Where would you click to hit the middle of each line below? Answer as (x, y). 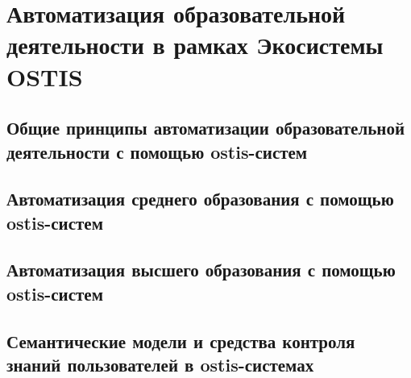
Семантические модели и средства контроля (181, 341)
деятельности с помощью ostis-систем (157, 151)
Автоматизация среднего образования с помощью (200, 199)
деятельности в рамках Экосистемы (195, 45)
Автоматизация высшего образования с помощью (201, 270)
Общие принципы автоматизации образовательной (206, 128)
